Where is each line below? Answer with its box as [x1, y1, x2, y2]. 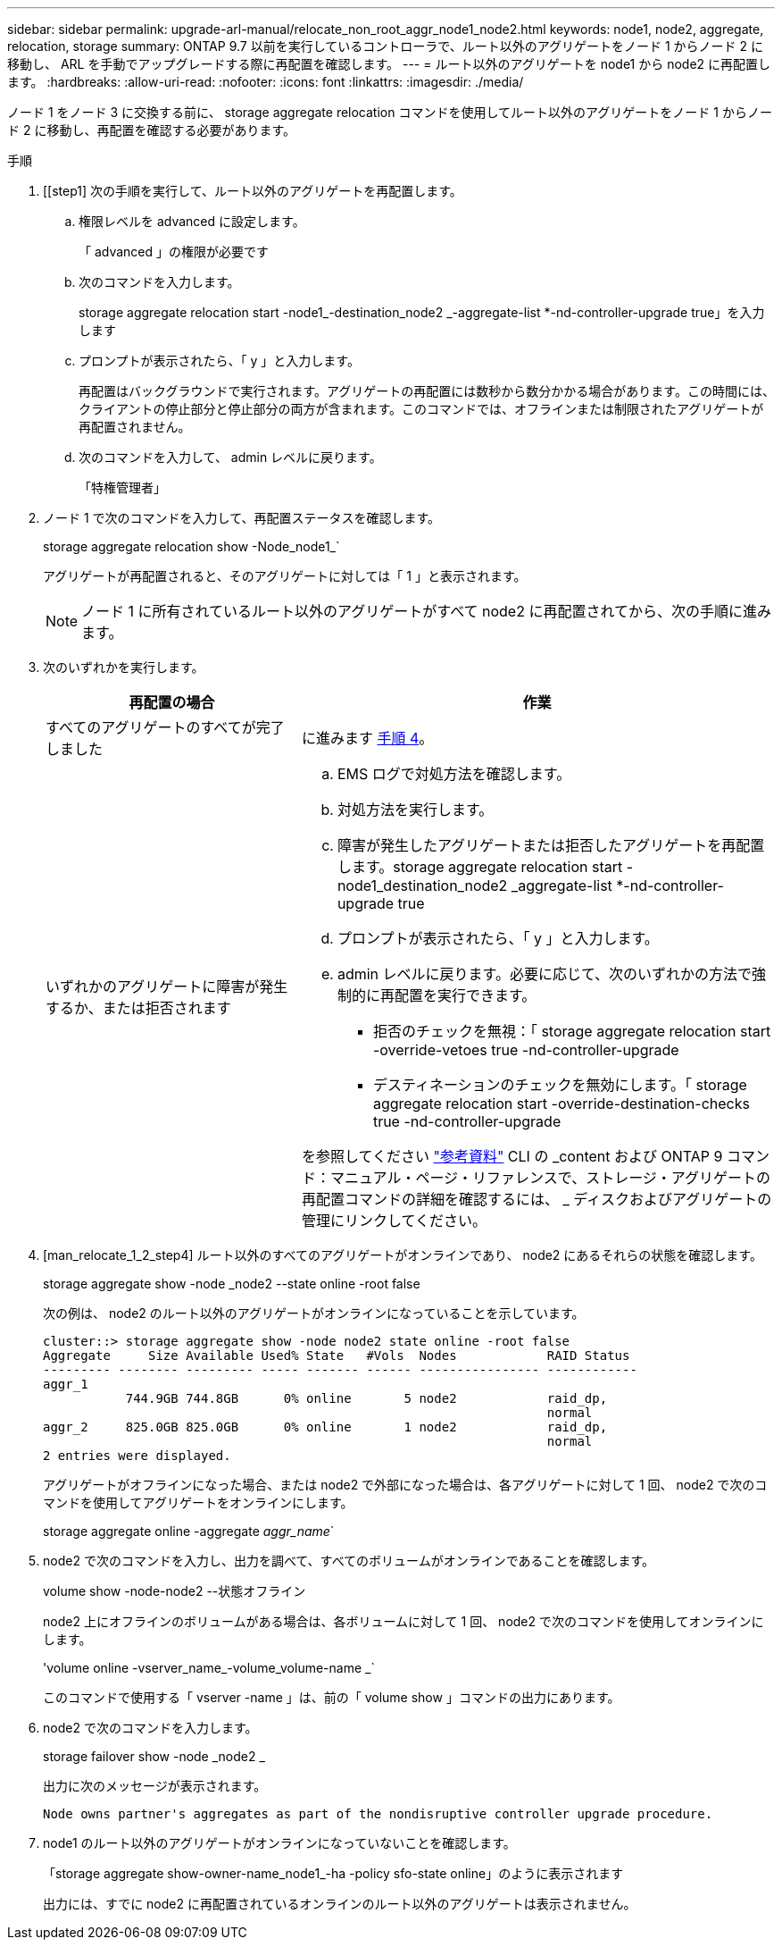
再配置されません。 [79, 419, 191, 434]
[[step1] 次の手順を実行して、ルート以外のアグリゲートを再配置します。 [43, 183, 462, 198]
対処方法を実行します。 [337, 801, 494, 818]
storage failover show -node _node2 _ [43, 1749, 265, 1764]
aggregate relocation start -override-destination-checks [372, 1095, 750, 1112]
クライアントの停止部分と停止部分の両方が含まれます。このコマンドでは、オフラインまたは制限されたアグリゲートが [79, 401, 764, 416]
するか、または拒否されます [46, 999, 231, 1017]
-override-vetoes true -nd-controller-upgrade [372, 1041, 679, 1059]
